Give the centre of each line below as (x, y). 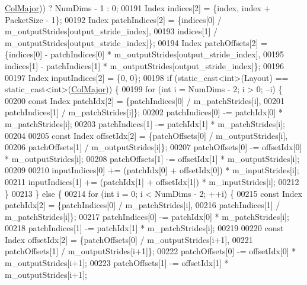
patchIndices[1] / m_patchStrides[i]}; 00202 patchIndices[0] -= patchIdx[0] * (144, 112)
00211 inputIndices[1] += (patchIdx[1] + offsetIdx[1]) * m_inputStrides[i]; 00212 (152, 181)
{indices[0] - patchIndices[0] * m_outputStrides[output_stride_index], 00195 (145, 54)
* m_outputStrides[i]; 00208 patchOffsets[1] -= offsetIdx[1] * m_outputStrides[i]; (152, 158)
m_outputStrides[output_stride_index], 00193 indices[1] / (111, 31)
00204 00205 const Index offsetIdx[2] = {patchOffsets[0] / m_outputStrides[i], (146, 135)
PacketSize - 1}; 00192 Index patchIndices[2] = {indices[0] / (113, 19)
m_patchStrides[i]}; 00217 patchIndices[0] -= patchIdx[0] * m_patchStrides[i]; (147, 216)
